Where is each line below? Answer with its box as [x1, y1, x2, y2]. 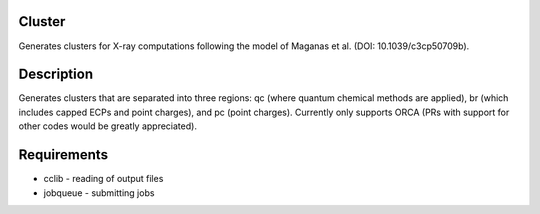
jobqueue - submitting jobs [43, 186, 155, 199]
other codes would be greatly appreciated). [18, 120, 197, 132]
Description [18, 66, 94, 83]
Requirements [18, 146, 109, 164]
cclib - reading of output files [43, 173, 164, 185]
